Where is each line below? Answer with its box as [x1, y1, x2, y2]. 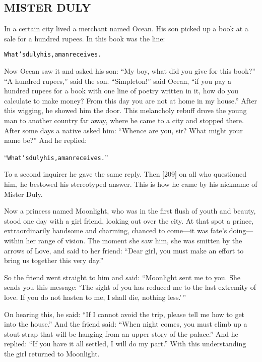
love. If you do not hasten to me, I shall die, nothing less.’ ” [4, 291, 186, 302]
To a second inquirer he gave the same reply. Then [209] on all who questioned [4, 169, 246, 179]
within [4, 235, 24, 246]
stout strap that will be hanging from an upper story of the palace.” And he [4, 328, 238, 339]
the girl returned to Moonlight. [4, 348, 100, 358]
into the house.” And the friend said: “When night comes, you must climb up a [4, 319, 247, 329]
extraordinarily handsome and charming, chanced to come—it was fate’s [4, 225, 227, 236]
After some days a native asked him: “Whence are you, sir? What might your [4, 125, 243, 135]
